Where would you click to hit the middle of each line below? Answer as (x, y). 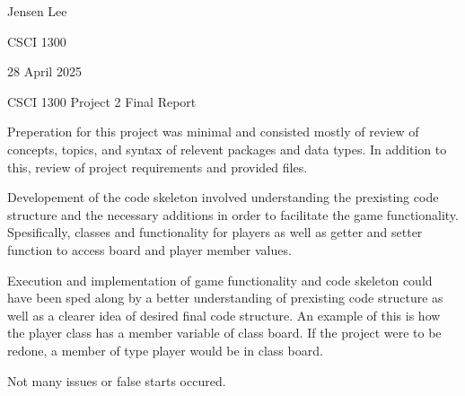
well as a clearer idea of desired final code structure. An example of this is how (224, 315)
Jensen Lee (37, 11)
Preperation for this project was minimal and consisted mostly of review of (213, 132)
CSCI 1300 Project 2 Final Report (102, 101)
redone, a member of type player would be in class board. (165, 350)
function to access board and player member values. (149, 249)
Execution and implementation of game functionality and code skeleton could (220, 280)
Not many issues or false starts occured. (117, 380)
